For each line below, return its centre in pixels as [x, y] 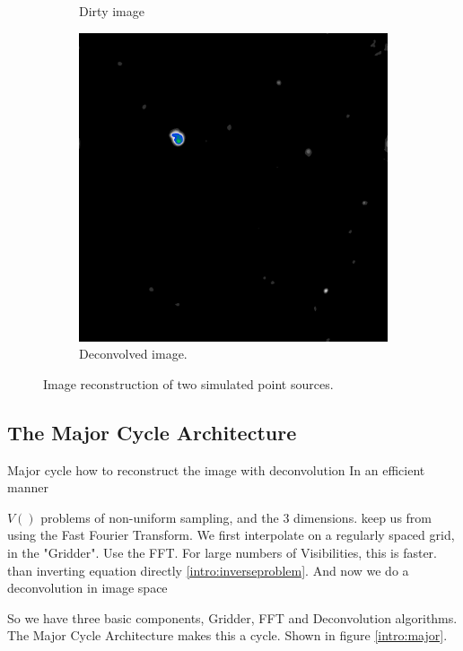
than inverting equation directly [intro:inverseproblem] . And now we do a [208, 570]
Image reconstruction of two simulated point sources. [188, 383]
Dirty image [112, 11]
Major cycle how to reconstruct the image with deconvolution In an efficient [216, 469]
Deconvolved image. [133, 354]
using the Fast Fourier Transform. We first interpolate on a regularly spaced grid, [231, 535]
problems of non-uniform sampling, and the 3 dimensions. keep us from [236, 517]
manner [28, 487]
